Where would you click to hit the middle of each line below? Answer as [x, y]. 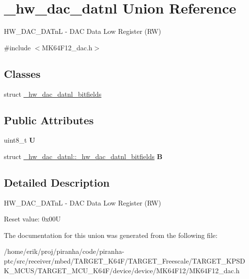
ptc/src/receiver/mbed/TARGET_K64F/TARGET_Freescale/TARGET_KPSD [124, 261]
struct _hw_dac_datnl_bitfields [53, 94]
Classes [22, 73]
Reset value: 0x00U [32, 219]
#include [17, 47]
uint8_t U [20, 140]
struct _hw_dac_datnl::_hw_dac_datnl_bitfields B [83, 156]
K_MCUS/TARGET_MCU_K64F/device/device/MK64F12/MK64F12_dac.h [122, 270]
